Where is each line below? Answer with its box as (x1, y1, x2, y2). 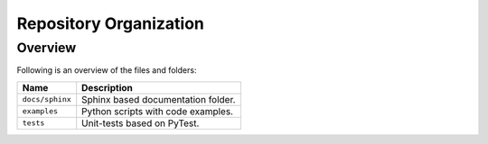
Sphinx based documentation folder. (81, 93, 236, 105)
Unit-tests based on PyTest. (81, 117, 200, 130)
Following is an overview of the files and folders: (16, 65, 197, 76)
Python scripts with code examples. (81, 104, 234, 117)
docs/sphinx (22, 94, 71, 104)
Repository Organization (16, 13, 205, 33)
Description (81, 81, 133, 94)
